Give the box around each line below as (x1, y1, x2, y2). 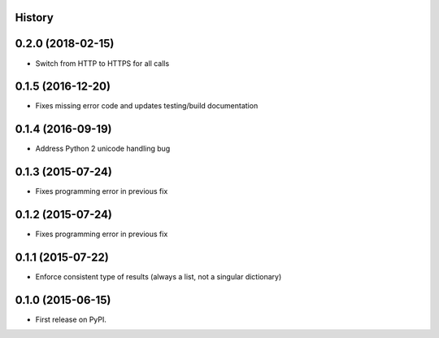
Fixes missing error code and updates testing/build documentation (35, 101, 259, 111)
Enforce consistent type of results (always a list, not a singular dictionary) (35, 272, 282, 282)
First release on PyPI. (35, 314, 107, 324)
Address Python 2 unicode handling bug (35, 143, 171, 154)
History (15, 11, 54, 24)
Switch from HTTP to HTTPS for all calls (35, 58, 170, 68)
